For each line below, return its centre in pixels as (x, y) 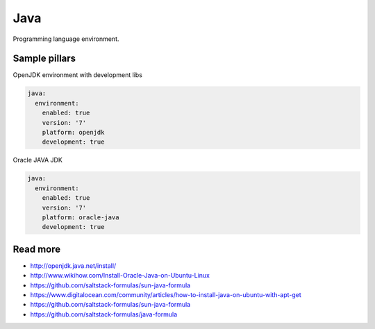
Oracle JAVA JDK (37, 160)
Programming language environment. (66, 39)
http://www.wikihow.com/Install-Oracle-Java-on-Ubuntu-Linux (120, 276)
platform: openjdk (73, 132)
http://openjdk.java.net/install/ (73, 265)
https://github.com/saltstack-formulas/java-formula (104, 314)
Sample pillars (44, 59)
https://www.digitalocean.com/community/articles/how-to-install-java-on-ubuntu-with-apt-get (166, 294)
